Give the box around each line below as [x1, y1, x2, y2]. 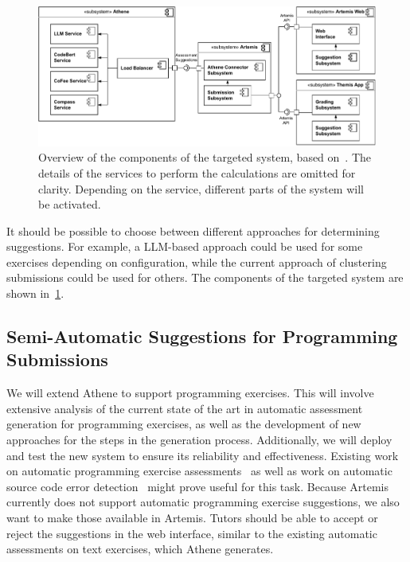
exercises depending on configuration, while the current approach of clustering [6, 253, 387, 270]
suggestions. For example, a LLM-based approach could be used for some [6, 238, 363, 255]
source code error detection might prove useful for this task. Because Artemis [6, 478, 389, 494]
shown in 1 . [6, 285, 64, 302]
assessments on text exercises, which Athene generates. [6, 541, 274, 557]
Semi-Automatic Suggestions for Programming [6, 324, 398, 349]
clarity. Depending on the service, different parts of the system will [38, 180, 364, 197]
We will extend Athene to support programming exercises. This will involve [6, 384, 374, 401]
